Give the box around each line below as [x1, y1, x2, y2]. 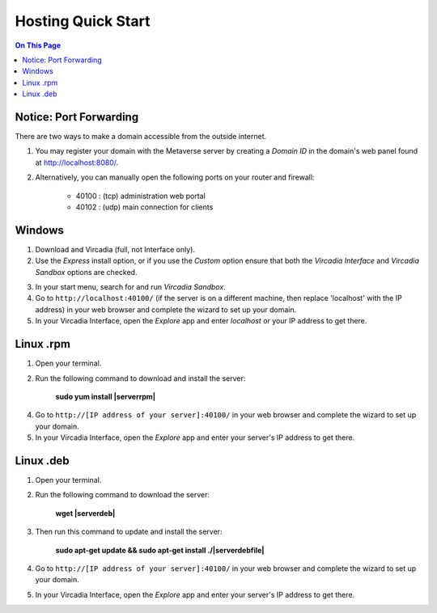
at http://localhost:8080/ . [35, 158, 119, 167]
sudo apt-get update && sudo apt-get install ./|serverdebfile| [55, 545, 265, 555]
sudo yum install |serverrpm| [55, 391, 156, 401]
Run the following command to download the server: [35, 490, 210, 500]
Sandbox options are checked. [35, 267, 138, 277]
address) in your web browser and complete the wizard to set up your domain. [35, 304, 297, 315]
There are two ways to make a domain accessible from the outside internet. [15, 132, 267, 142]
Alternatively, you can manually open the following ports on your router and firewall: [35, 172, 315, 182]
